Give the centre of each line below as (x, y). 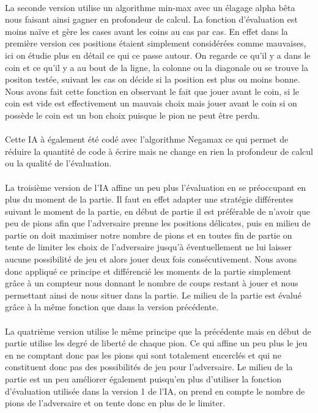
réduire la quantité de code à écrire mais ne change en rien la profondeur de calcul (159, 151)
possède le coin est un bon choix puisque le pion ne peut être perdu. (132, 115)
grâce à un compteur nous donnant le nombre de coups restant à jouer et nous (152, 283)
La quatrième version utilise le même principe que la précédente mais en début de (158, 331)
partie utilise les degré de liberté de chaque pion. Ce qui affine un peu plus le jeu (156, 343)
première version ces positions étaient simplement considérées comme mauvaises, (156, 43)
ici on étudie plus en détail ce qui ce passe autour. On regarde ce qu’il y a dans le (158, 55)
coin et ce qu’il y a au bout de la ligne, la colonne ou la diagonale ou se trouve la (157, 67)
